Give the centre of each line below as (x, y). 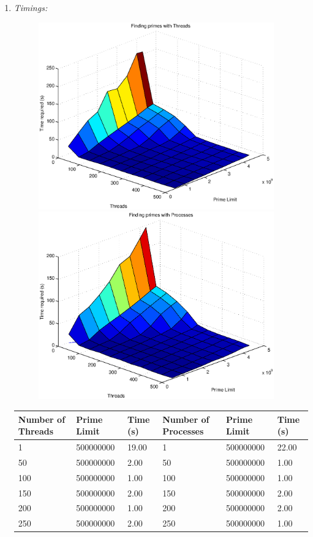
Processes (183, 431)
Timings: (31, 7)
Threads (36, 431)
